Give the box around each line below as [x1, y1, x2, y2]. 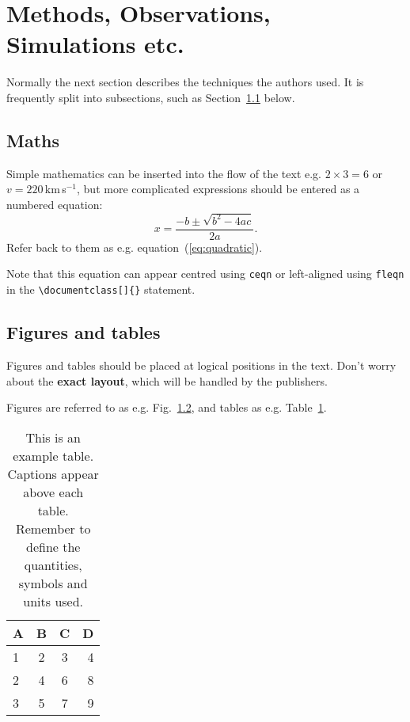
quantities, [24, 555, 82, 574]
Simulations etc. [6, 28, 184, 60]
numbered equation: [6, 196, 103, 212]
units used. [23, 591, 84, 610]
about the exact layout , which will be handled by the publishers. [6, 372, 328, 389]
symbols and [18, 573, 88, 592]
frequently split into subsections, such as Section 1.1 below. [6, 89, 295, 105]
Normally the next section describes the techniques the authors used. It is [6, 74, 364, 90]
